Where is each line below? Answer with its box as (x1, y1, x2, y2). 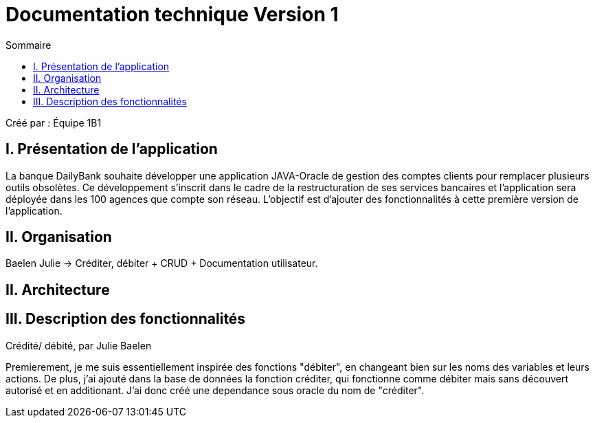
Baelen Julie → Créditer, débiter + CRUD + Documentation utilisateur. (5, 257, 318, 270)
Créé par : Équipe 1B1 (5, 116, 102, 129)
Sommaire (5, 39, 52, 51)
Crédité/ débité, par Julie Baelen (5, 339, 152, 351)
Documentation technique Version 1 (5, 3, 339, 26)
